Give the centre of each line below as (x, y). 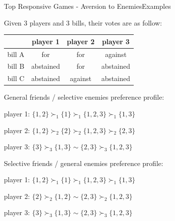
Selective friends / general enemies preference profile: (84, 163)
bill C (16, 78)
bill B (16, 66)
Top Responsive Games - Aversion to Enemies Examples (87, 6)
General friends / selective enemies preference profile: (84, 97)
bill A (16, 54)
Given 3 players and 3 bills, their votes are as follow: (83, 22)
